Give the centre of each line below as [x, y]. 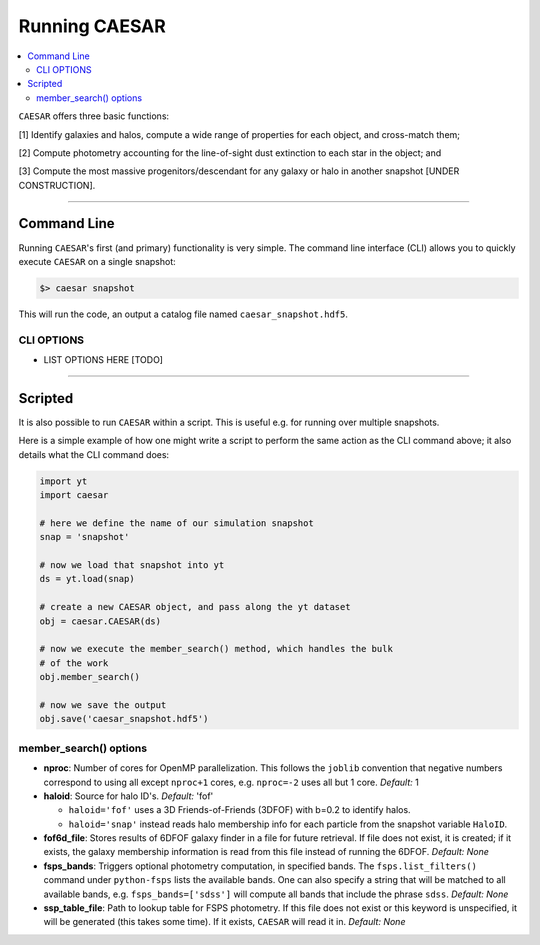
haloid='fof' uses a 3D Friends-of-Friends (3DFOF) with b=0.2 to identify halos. [239, 810]
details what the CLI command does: [94, 454]
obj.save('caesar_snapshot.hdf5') [124, 719]
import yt [63, 481]
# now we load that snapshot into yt [132, 565]
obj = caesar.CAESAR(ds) [100, 621]
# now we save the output [103, 705]
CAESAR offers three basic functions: [94, 116]
